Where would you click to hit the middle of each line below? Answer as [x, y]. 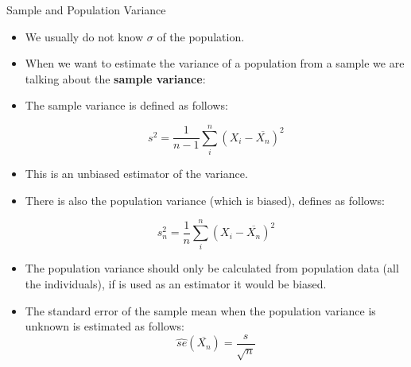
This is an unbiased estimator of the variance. [136, 174]
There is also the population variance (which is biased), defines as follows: [205, 200]
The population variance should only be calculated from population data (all [212, 268]
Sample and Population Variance [86, 10]
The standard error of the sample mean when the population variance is [200, 310]
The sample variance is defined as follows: [126, 105]
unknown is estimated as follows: [105, 326]
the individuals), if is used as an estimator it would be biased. [176, 284]
